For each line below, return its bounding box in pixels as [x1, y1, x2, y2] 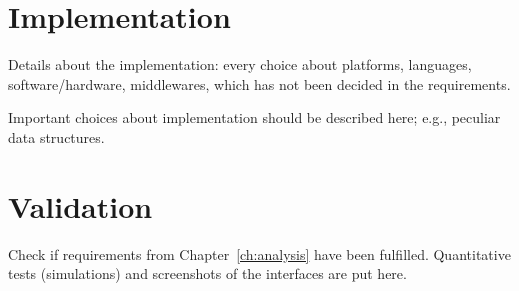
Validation [8, 185, 153, 226]
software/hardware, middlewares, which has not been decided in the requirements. [8, 73, 511, 94]
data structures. [8, 126, 105, 147]
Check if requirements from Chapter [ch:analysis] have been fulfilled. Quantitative [8, 243, 511, 264]
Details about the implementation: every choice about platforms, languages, [8, 54, 472, 75]
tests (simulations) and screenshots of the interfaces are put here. [8, 263, 407, 284]
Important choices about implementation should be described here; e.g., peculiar [8, 107, 501, 128]
